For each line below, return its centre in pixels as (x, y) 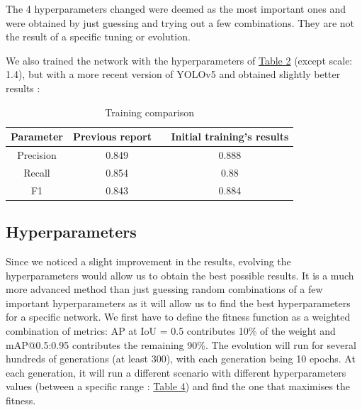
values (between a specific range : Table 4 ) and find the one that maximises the (178, 386)
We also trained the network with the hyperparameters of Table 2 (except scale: (179, 60)
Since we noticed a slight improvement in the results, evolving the (148, 261)
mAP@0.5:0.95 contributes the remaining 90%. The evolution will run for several (181, 344)
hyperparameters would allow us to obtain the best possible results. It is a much (180, 275)
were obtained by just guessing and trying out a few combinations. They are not (180, 22)
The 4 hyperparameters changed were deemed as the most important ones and (176, 9)
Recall (37, 172)
